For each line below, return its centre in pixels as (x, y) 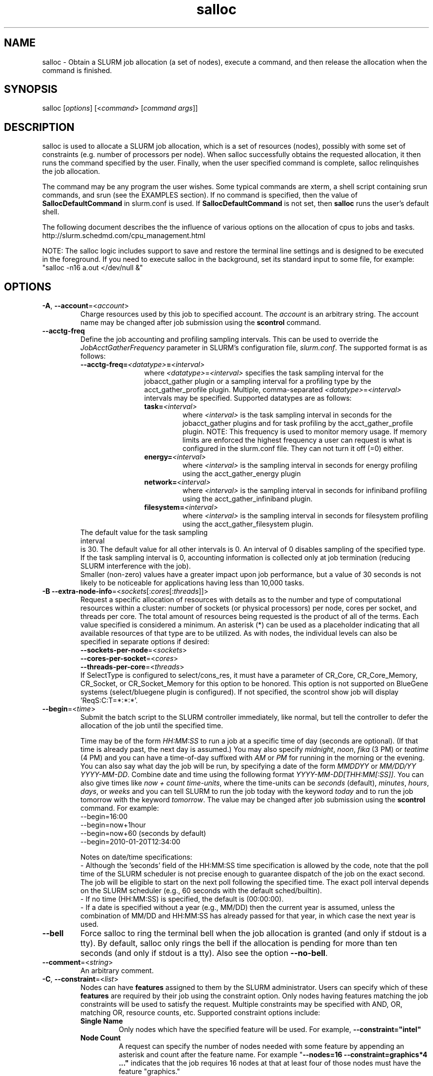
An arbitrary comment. (117, 971)
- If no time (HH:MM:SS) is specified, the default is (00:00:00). (182, 899)
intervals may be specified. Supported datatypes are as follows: (248, 398)
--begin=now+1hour (113, 825)
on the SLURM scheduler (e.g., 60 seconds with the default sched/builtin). (201, 891)
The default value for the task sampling (144, 533)
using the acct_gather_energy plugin (242, 474)
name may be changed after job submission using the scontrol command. (201, 323)
